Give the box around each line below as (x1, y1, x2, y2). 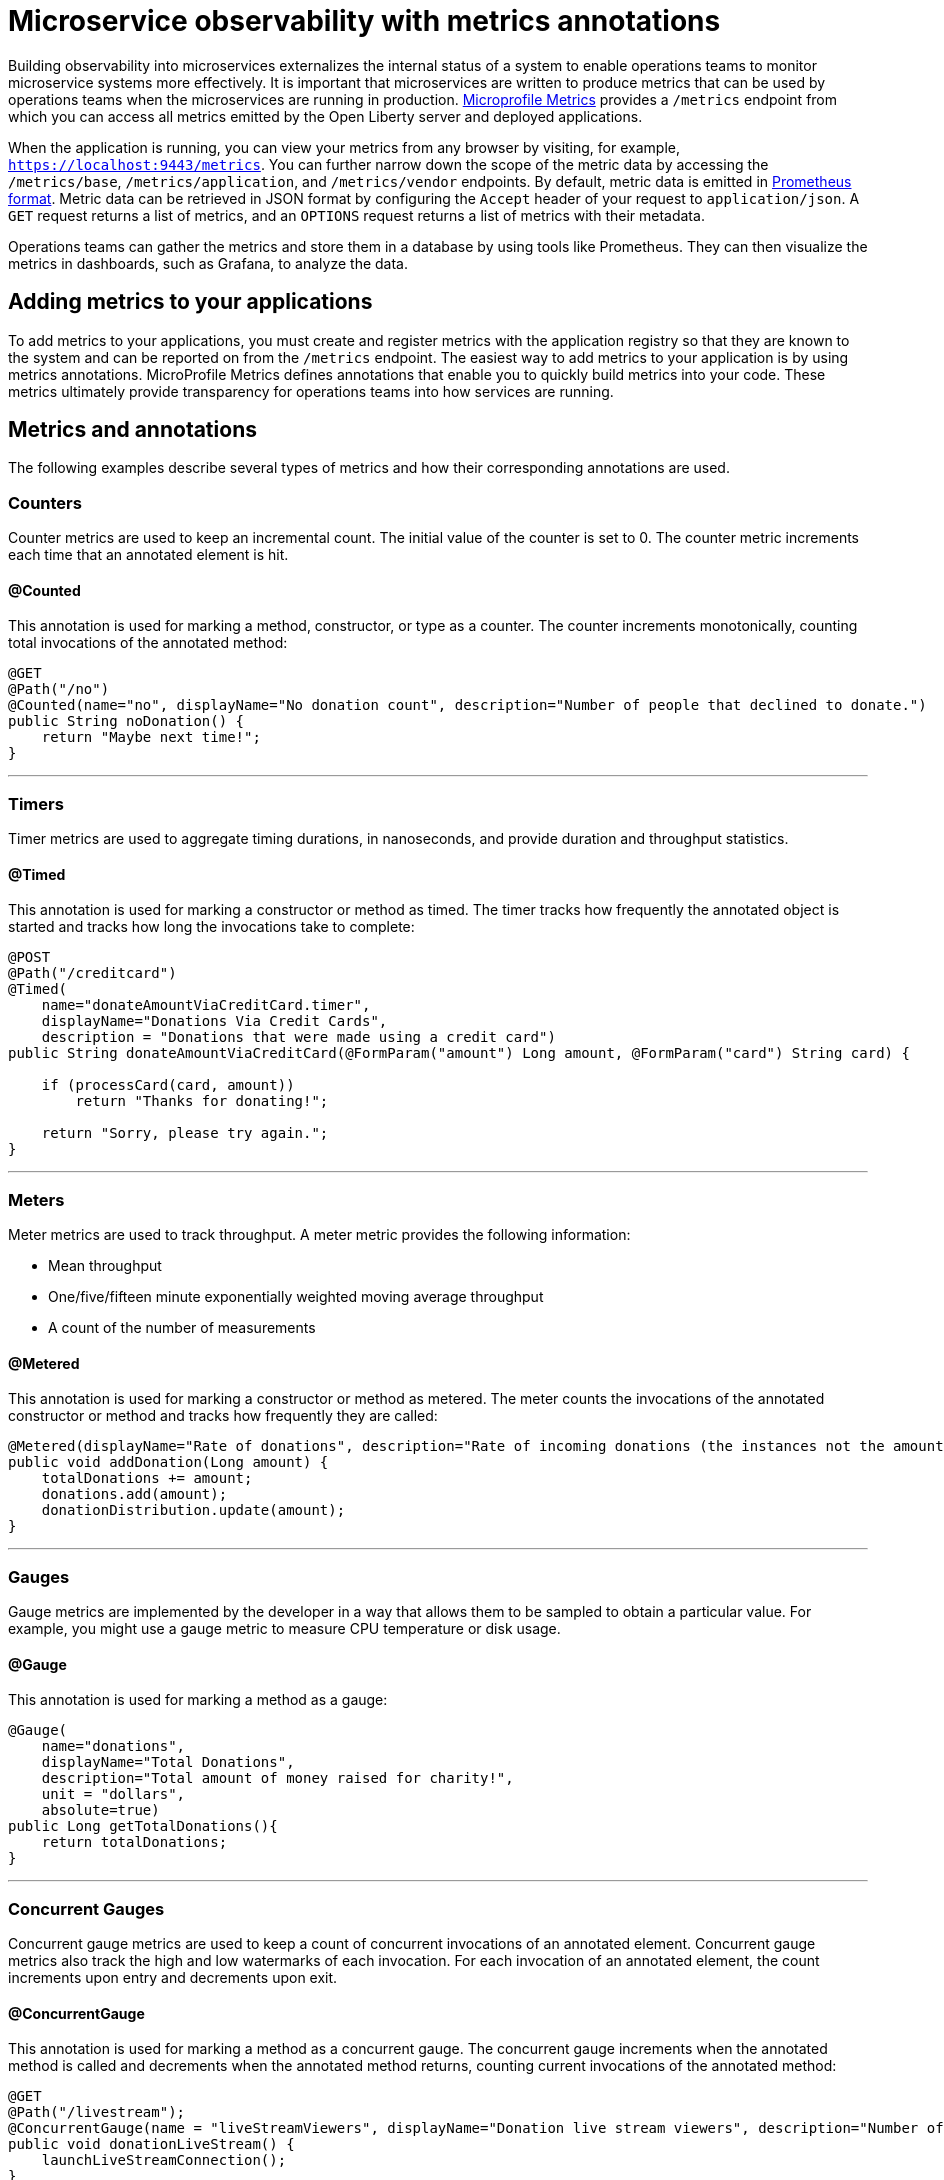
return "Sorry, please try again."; (41, 1125, 329, 1142)
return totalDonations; (41, 1834, 228, 1851)
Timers (8, 793, 64, 814)
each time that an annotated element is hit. (8, 546, 289, 564)
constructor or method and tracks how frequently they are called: (8, 1407, 438, 1425)
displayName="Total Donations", (41, 1754, 295, 1771)
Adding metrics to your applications (8, 289, 373, 315)
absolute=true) (41, 1802, 160, 1819)
